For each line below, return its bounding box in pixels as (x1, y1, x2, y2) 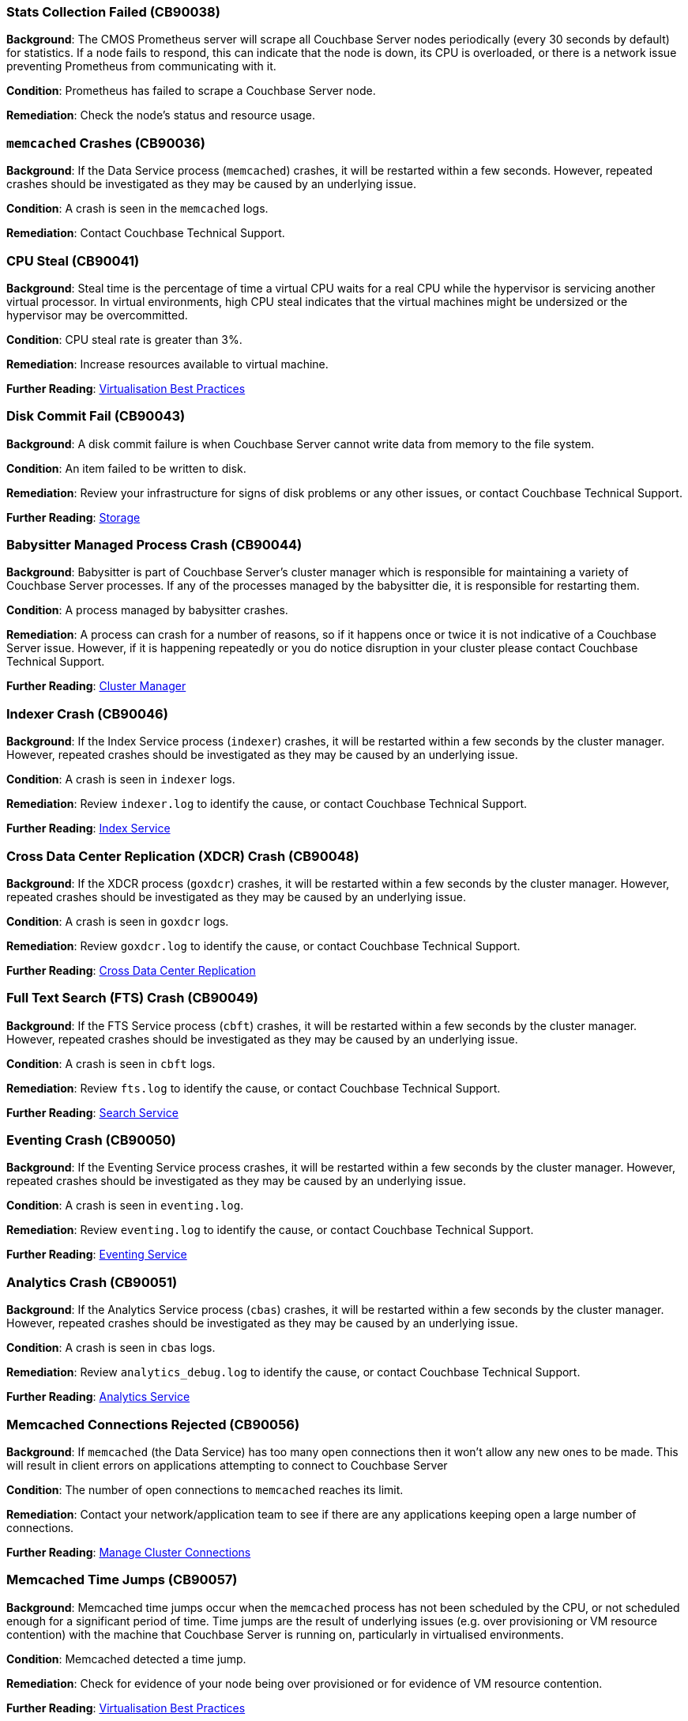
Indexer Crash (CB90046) (6, 705, 168, 722)
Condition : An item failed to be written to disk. (6, 461, 246, 475)
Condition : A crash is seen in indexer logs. (6, 772, 235, 787)
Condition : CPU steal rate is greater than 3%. (6, 332, 242, 346)
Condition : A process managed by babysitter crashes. (6, 603, 288, 617)
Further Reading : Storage (6, 510, 141, 524)
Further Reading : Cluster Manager (6, 679, 186, 693)
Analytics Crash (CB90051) (6, 1274, 178, 1290)
